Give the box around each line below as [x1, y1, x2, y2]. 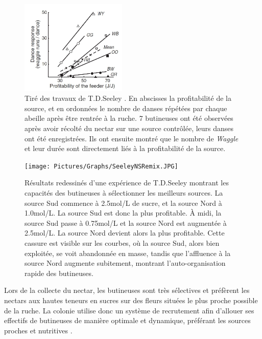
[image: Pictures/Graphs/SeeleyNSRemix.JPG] [25, 162, 178, 170]
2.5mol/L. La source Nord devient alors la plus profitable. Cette [25, 227, 225, 238]
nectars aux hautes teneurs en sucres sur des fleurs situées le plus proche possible [4, 295, 258, 306]
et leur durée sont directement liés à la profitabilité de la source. [25, 143, 226, 154]
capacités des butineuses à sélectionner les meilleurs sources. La [25, 187, 223, 198]
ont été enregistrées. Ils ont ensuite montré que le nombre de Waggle [25, 133, 239, 143]
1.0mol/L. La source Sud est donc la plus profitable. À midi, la [25, 207, 222, 218]
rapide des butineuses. [25, 267, 93, 278]
